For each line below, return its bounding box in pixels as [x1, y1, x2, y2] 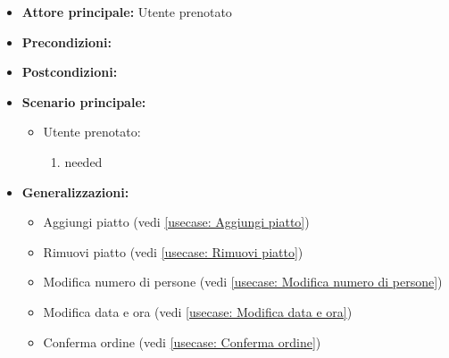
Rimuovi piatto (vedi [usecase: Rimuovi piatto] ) [43, 242, 303, 261]
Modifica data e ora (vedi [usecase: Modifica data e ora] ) [43, 302, 353, 321]
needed [64, 152, 103, 171]
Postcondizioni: [21, 62, 118, 81]
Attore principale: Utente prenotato [21, 3, 232, 21]
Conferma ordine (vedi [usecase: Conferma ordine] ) [43, 332, 321, 351]
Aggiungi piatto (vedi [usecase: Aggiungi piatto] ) [43, 212, 310, 231]
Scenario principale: [21, 92, 146, 111]
